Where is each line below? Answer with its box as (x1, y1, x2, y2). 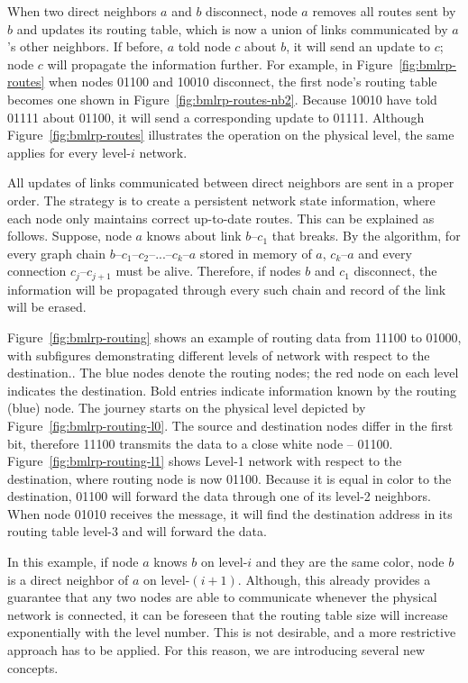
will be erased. (7, 297, 87, 316)
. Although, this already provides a (237, 569, 431, 588)
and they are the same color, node (255, 552, 445, 571)
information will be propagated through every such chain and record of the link (7, 279, 446, 298)
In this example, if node (7, 552, 139, 571)
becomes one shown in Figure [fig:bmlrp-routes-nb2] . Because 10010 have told (7, 89, 437, 108)
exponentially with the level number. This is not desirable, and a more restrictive (7, 623, 456, 642)
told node (178, 37, 231, 56)
